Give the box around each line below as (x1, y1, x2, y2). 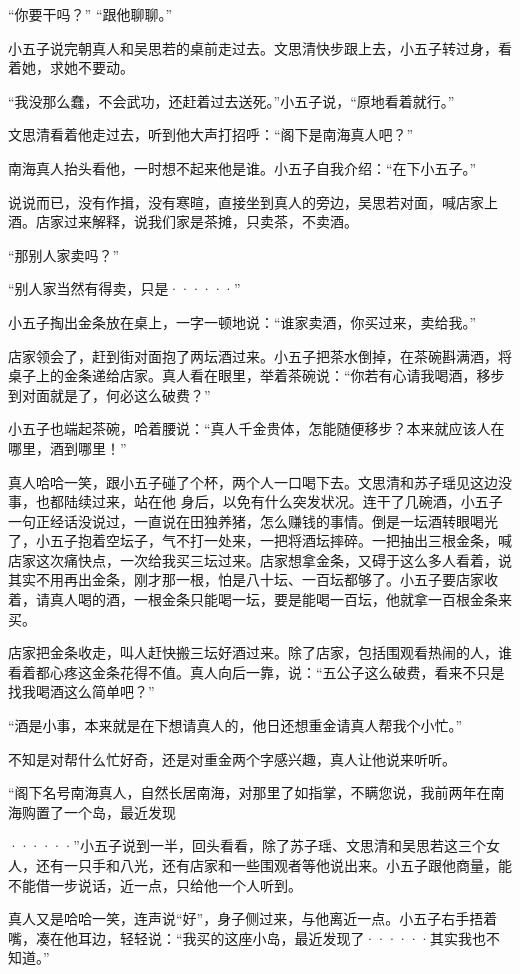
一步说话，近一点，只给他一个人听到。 (49, 874, 302, 895)
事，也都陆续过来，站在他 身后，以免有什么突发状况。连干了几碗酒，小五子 (8, 491, 503, 512)
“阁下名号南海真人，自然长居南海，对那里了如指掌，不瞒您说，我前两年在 (8, 782, 491, 803)
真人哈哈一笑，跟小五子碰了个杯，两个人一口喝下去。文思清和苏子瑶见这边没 (8, 471, 512, 492)
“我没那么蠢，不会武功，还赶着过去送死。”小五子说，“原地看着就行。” (8, 90, 455, 111)
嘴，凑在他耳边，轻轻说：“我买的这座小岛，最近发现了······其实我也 (8, 927, 486, 948)
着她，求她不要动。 (8, 57, 134, 78)
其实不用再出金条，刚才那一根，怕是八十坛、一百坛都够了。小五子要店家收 (8, 569, 498, 590)
